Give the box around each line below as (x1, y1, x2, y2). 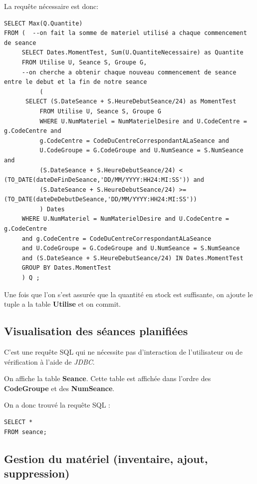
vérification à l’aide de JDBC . (4, 356, 95, 367)
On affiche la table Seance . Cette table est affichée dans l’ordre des (4, 373, 211, 384)
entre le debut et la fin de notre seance (4, 78, 147, 86)
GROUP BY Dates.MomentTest (21, 264, 111, 272)
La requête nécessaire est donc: (4, 1, 99, 11)
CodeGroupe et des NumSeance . (4, 383, 115, 393)
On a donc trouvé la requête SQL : (4, 400, 110, 410)
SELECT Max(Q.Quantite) (4, 19, 83, 27)
